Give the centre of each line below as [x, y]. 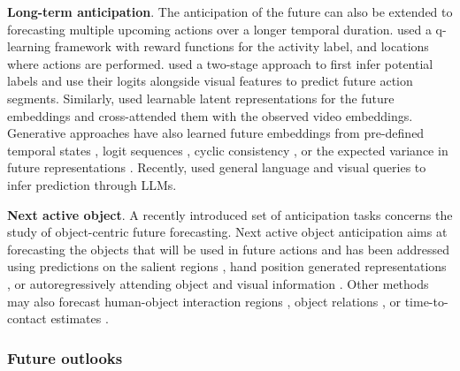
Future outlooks [65, 357]
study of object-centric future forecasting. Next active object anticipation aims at [227, 232]
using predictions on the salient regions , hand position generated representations [227, 266]
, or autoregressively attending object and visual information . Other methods [218, 283]
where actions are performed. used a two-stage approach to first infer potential [220, 63]
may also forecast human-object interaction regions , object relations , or [204, 301]
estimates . [80, 318]
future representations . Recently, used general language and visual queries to [217, 167]
